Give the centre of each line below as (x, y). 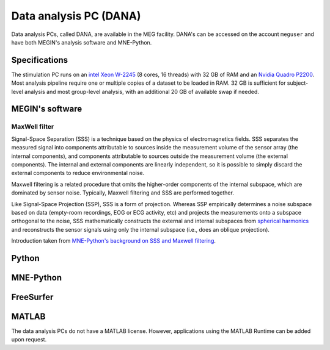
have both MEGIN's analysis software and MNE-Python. (82, 42)
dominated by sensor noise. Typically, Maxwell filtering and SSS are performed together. (123, 193)
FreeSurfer (32, 297)
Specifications (40, 60)
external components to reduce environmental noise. (78, 173)
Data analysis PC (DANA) (76, 16)
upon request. (29, 340)
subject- (298, 83)
